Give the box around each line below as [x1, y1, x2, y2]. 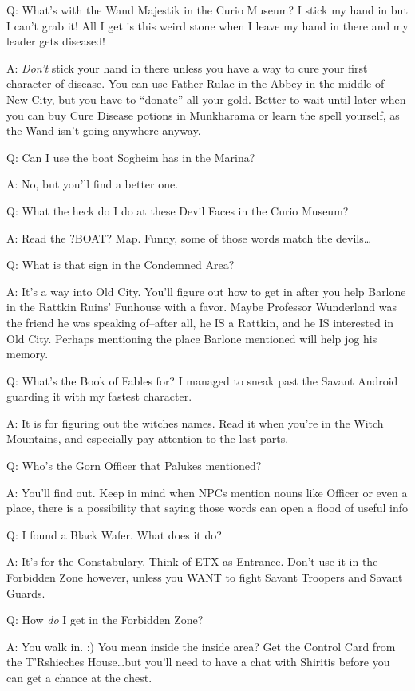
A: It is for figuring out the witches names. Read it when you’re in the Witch [6, 414, 384, 431]
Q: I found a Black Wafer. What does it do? [6, 526, 222, 543]
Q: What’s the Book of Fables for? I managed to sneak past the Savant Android [6, 372, 398, 389]
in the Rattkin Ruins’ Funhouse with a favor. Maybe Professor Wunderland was [6, 298, 397, 315]
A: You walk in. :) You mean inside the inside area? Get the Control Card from [6, 638, 396, 654]
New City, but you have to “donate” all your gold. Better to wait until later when [6, 90, 406, 107]
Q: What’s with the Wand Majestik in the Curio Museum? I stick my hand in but [6, 2, 408, 18]
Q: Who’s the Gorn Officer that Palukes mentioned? [6, 457, 262, 474]
